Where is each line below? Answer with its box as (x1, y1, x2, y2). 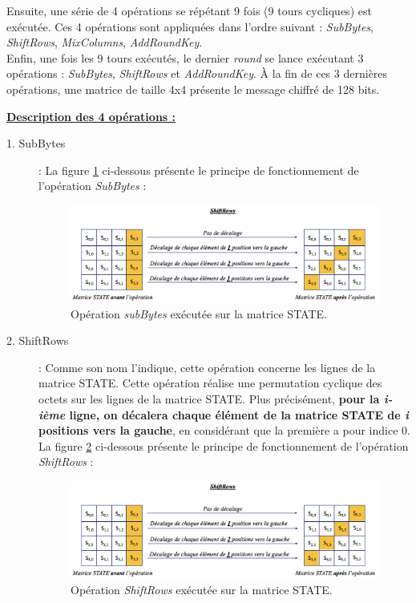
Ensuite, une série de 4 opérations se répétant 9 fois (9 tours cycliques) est (6, 2, 372, 18)
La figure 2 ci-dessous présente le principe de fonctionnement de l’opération (38, 437, 409, 454)
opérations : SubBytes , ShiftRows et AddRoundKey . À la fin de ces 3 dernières (6, 65, 388, 82)
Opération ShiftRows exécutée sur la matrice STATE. (71, 581, 333, 597)
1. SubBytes (6, 135, 66, 152)
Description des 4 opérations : (6, 107, 176, 124)
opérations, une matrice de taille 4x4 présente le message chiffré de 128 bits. (6, 80, 380, 97)
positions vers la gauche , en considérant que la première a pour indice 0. (38, 422, 410, 439)
